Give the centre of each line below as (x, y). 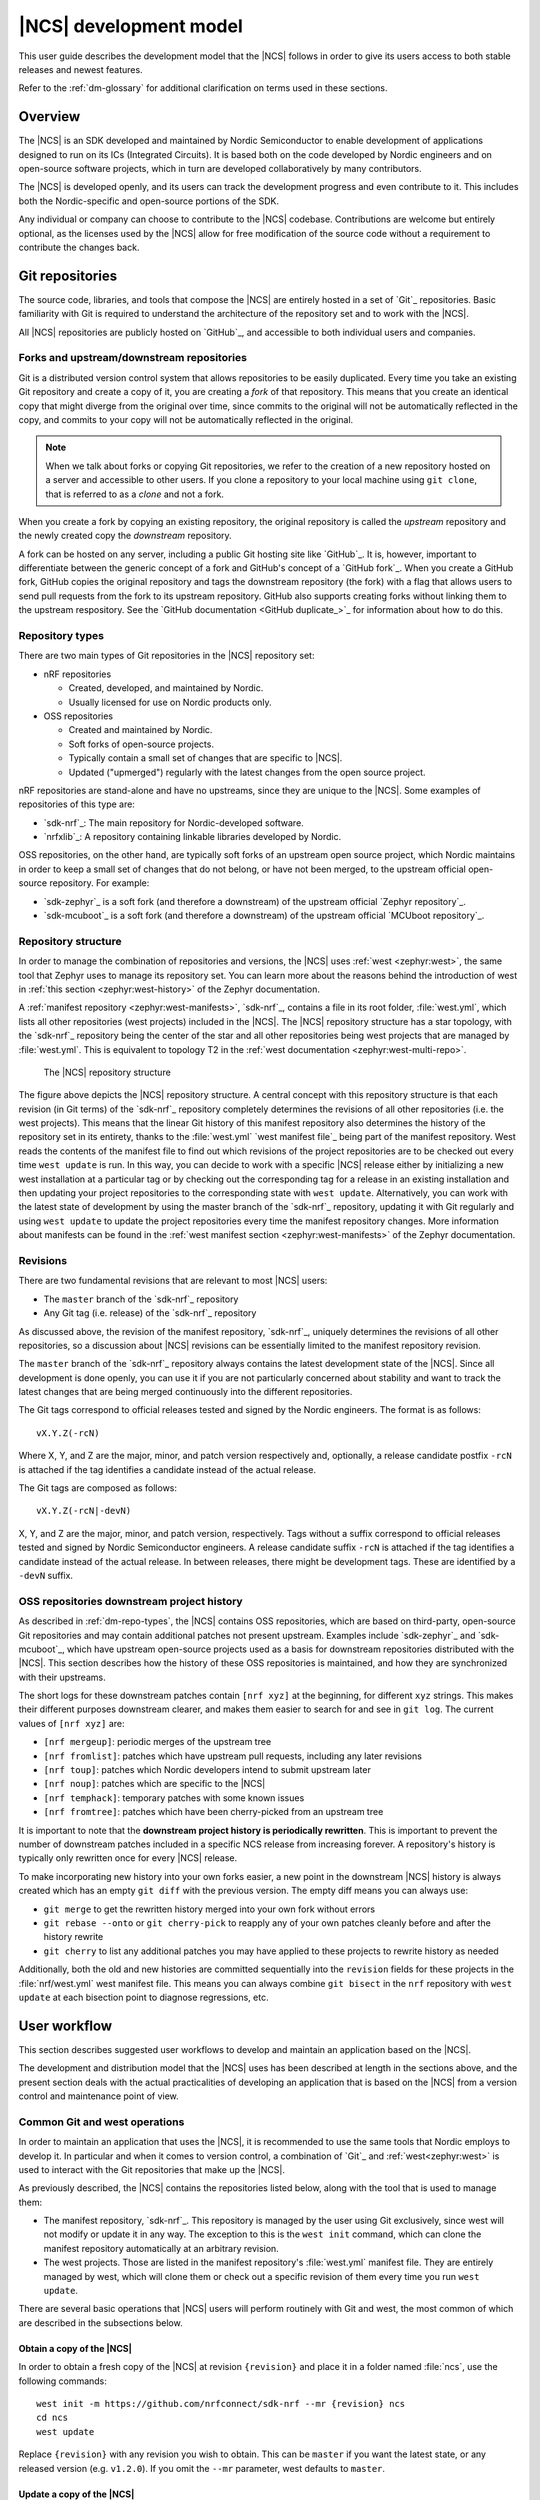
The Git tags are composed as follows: (98, 1488)
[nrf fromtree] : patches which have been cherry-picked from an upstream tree (213, 1812)
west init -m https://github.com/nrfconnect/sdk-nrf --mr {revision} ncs (221, 2403)
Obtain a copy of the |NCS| (75, 2348)
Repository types (61, 636)
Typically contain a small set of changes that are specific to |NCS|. (205, 758)
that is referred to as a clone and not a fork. (135, 494)
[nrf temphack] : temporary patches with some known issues (174, 1797)
